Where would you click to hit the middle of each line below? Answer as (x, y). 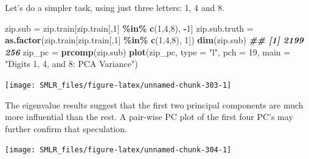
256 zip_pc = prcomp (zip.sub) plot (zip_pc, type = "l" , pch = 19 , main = (148, 51)
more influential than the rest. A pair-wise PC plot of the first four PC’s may (149, 117)
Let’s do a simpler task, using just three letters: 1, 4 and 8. (115, 7)
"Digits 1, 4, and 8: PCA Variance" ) (71, 64)
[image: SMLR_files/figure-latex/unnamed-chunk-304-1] (118, 150)
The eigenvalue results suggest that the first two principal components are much (154, 104)
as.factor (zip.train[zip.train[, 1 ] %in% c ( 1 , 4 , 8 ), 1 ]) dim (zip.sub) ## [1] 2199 (154, 40)
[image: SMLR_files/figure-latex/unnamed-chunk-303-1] (118, 85)
